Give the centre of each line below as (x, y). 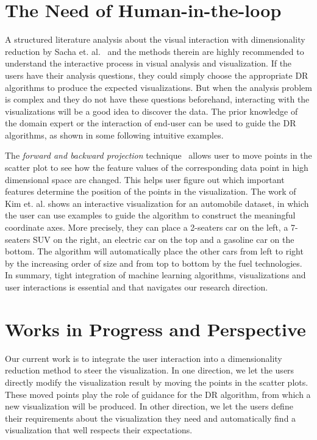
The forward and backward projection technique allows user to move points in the (158, 155)
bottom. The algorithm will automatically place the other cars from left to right (154, 251)
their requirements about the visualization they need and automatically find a (151, 418)
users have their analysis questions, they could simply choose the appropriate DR (157, 75)
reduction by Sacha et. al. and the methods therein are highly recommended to (155, 51)
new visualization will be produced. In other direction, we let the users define (149, 406)
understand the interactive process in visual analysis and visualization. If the (148, 63)
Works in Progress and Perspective (155, 329)
